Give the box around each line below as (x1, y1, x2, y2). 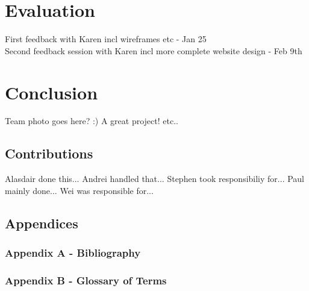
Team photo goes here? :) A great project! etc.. (5, 114, 178, 127)
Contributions (5, 144, 93, 163)
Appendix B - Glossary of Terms (5, 272, 167, 287)
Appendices (5, 213, 78, 232)
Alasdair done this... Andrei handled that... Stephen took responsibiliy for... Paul (5, 172, 304, 185)
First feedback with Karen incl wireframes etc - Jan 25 (5, 33, 207, 45)
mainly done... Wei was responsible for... (5, 184, 154, 196)
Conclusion (5, 80, 98, 104)
